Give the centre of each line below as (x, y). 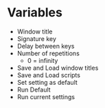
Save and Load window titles (58, 68)
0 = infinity (43, 60)
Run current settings (46, 96)
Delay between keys (46, 46)
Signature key (37, 38)
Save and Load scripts (49, 75)
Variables (35, 13)
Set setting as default (47, 82)
